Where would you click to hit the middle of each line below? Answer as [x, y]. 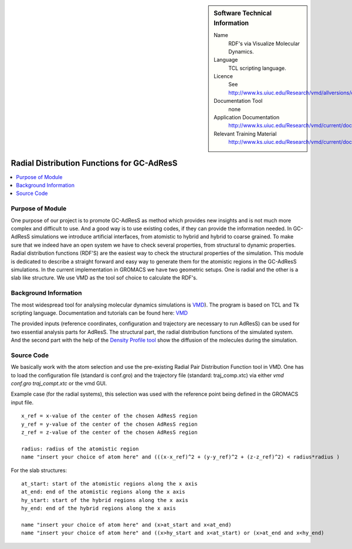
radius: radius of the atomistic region [80, 449]
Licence [223, 76]
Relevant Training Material [245, 134]
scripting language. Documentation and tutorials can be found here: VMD [99, 313]
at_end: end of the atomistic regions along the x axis [103, 492]
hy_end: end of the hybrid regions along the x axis [99, 508]
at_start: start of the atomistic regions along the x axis [109, 484]
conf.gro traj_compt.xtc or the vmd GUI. [59, 383]
